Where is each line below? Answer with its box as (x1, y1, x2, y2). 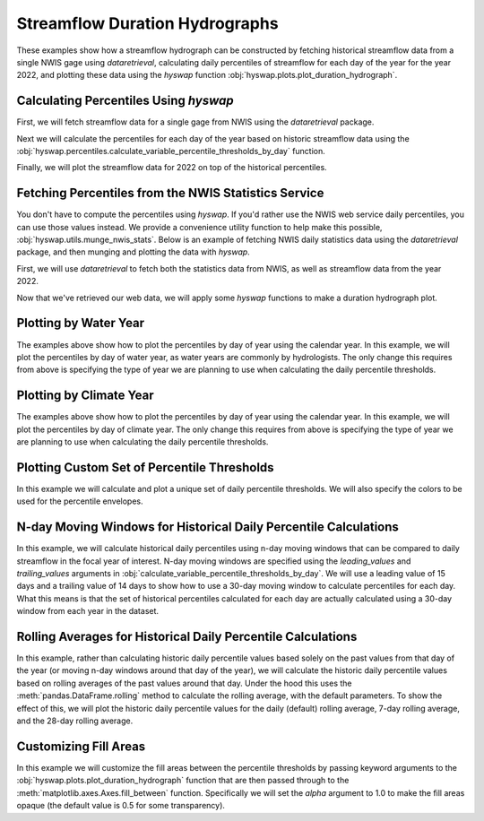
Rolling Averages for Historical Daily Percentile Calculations (16, 629, 358, 644)
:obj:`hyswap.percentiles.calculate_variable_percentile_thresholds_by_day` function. (16, 146, 326, 157)
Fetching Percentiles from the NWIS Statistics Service (16, 186, 324, 201)
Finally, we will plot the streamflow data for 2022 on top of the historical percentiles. (16, 162, 327, 173)
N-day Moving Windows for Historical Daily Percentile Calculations (16, 520, 399, 535)
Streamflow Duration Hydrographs (16, 13, 279, 33)
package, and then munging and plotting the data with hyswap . (16, 246, 250, 257)
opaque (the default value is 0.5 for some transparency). (16, 800, 226, 811)
